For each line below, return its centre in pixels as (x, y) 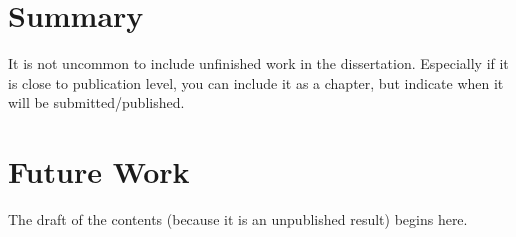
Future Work (99, 171)
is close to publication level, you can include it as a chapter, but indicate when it (256, 82)
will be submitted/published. (96, 102)
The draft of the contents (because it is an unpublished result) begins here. (238, 219)
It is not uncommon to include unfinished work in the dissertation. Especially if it (258, 63)
